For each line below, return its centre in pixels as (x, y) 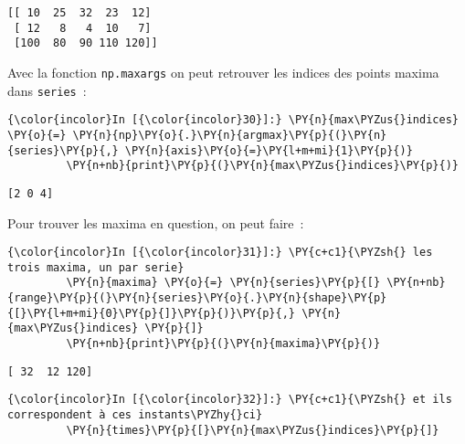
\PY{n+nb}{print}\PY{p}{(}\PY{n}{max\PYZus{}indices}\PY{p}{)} (262, 166)
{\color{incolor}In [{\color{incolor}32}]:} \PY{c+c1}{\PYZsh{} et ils (230, 400)
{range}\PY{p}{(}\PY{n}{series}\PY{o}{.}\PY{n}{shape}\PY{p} (197, 298)
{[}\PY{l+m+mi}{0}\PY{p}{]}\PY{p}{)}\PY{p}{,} (151, 313)
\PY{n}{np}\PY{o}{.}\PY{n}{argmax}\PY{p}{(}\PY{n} (230, 135)
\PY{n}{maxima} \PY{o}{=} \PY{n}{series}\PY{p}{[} (223, 283)
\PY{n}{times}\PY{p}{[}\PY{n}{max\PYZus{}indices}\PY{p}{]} (253, 430)
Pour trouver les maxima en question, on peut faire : (156, 222)
